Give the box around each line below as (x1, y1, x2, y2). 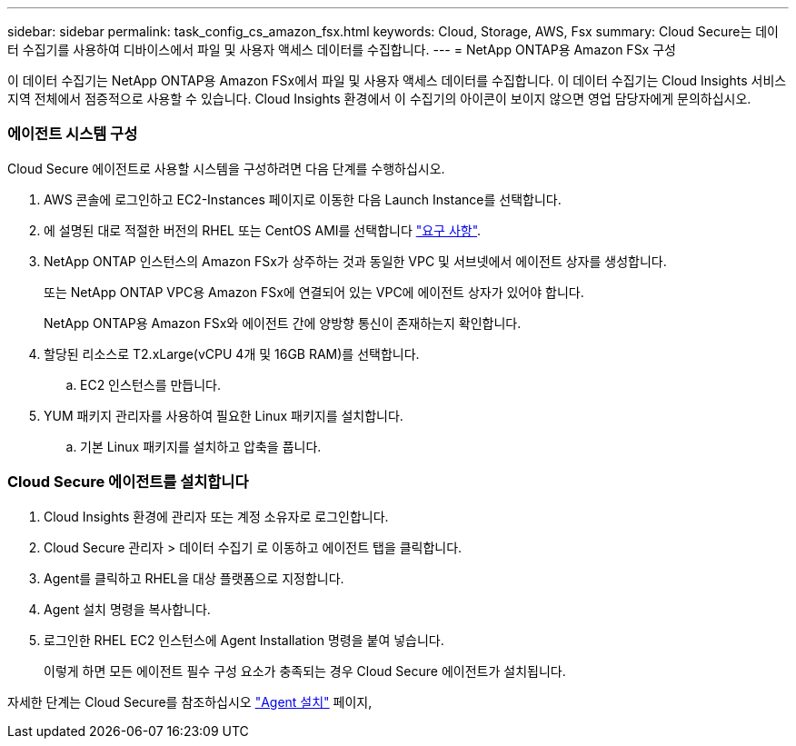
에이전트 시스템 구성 (7, 124, 138, 144)
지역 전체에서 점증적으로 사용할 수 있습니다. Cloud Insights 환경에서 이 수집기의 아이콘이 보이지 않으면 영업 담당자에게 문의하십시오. (7, 91, 751, 106)
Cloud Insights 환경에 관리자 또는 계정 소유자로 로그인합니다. (44, 508, 389, 524)
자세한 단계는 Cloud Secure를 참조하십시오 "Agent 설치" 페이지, (7, 693, 373, 710)
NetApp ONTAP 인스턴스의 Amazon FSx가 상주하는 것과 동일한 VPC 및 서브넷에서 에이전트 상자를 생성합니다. (44, 253, 667, 269)
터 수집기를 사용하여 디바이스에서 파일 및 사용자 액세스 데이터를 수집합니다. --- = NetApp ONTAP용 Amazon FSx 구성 (7, 42, 676, 57)
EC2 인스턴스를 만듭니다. (80, 376, 222, 393)
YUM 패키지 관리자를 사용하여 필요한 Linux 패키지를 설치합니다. (44, 407, 403, 423)
